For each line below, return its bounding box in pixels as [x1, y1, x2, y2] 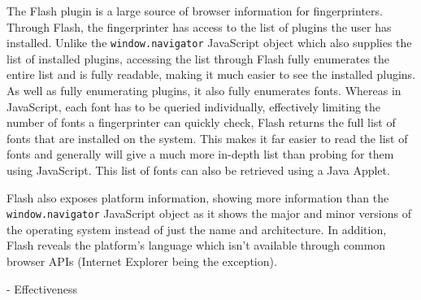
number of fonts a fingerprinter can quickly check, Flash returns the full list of [7, 114, 396, 131]
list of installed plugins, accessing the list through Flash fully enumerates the [7, 50, 390, 67]
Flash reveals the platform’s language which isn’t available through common [7, 237, 386, 254]
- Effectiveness [7, 280, 78, 297]
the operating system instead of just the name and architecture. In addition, [7, 220, 387, 237]
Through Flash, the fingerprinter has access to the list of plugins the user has [7, 18, 392, 35]
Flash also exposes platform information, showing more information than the [7, 189, 389, 206]
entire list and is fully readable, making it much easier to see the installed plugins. [7, 66, 416, 83]
